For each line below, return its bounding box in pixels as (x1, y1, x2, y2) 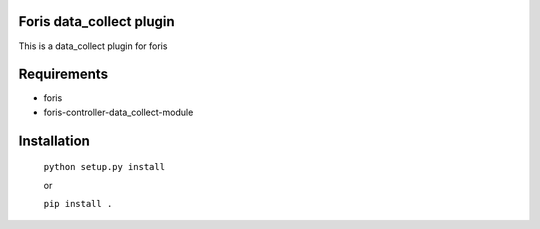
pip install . (43, 198, 113, 209)
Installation (18, 132, 90, 149)
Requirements (18, 66, 109, 83)
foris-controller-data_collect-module (43, 106, 194, 118)
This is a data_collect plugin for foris (18, 40, 168, 52)
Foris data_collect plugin (18, 13, 175, 30)
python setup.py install (43, 161, 165, 173)
